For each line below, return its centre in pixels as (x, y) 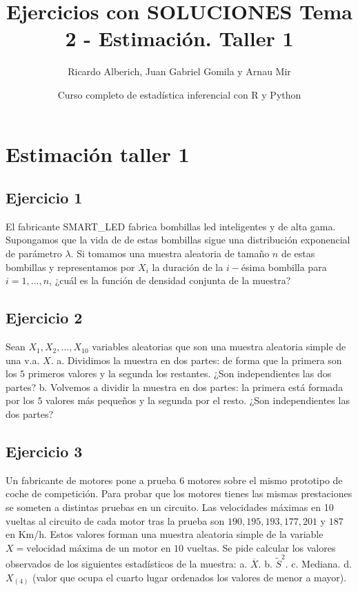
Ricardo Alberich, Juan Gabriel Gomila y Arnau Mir (179, 71)
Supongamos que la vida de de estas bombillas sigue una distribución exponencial (178, 240)
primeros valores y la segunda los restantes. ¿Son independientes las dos (180, 373)
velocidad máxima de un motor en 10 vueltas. (123, 549)
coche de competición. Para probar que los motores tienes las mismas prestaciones (179, 493)
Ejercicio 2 (44, 318)
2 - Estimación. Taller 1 (179, 38)
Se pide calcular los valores (279, 547)
